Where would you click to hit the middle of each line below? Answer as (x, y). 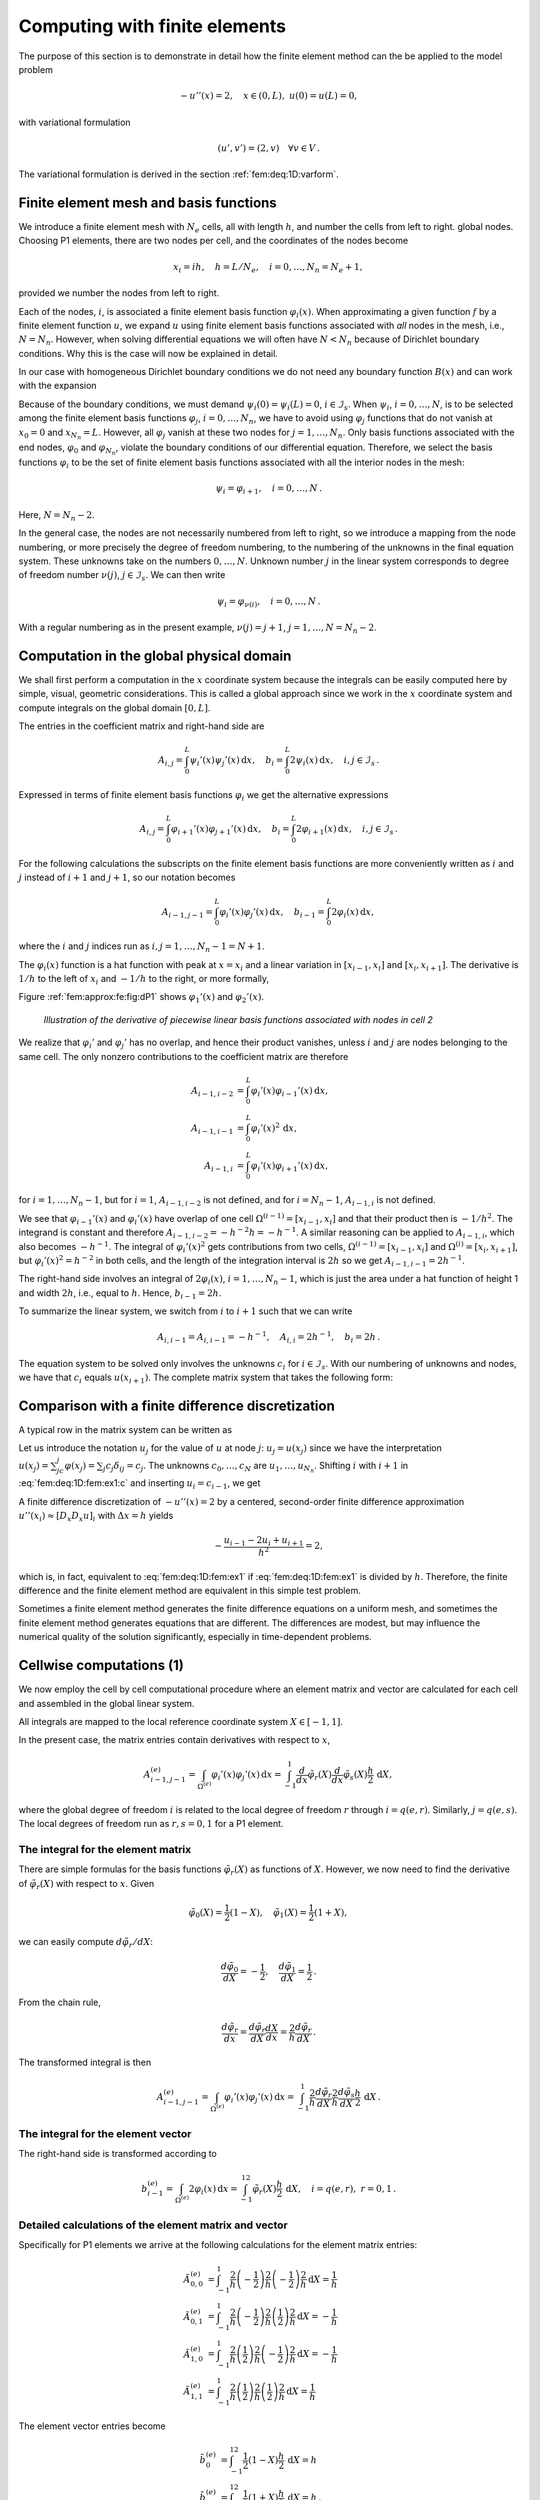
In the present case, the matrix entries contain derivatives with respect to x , (174, 1740)
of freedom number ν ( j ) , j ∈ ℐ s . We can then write (122, 576)
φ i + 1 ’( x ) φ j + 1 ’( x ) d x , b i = (230, 830)
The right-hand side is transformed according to (117, 2154)
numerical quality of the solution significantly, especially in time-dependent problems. (195, 1637)
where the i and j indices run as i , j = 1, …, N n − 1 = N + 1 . (141, 947)
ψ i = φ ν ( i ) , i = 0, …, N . (268, 602)
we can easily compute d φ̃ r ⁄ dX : (86, 1942)
